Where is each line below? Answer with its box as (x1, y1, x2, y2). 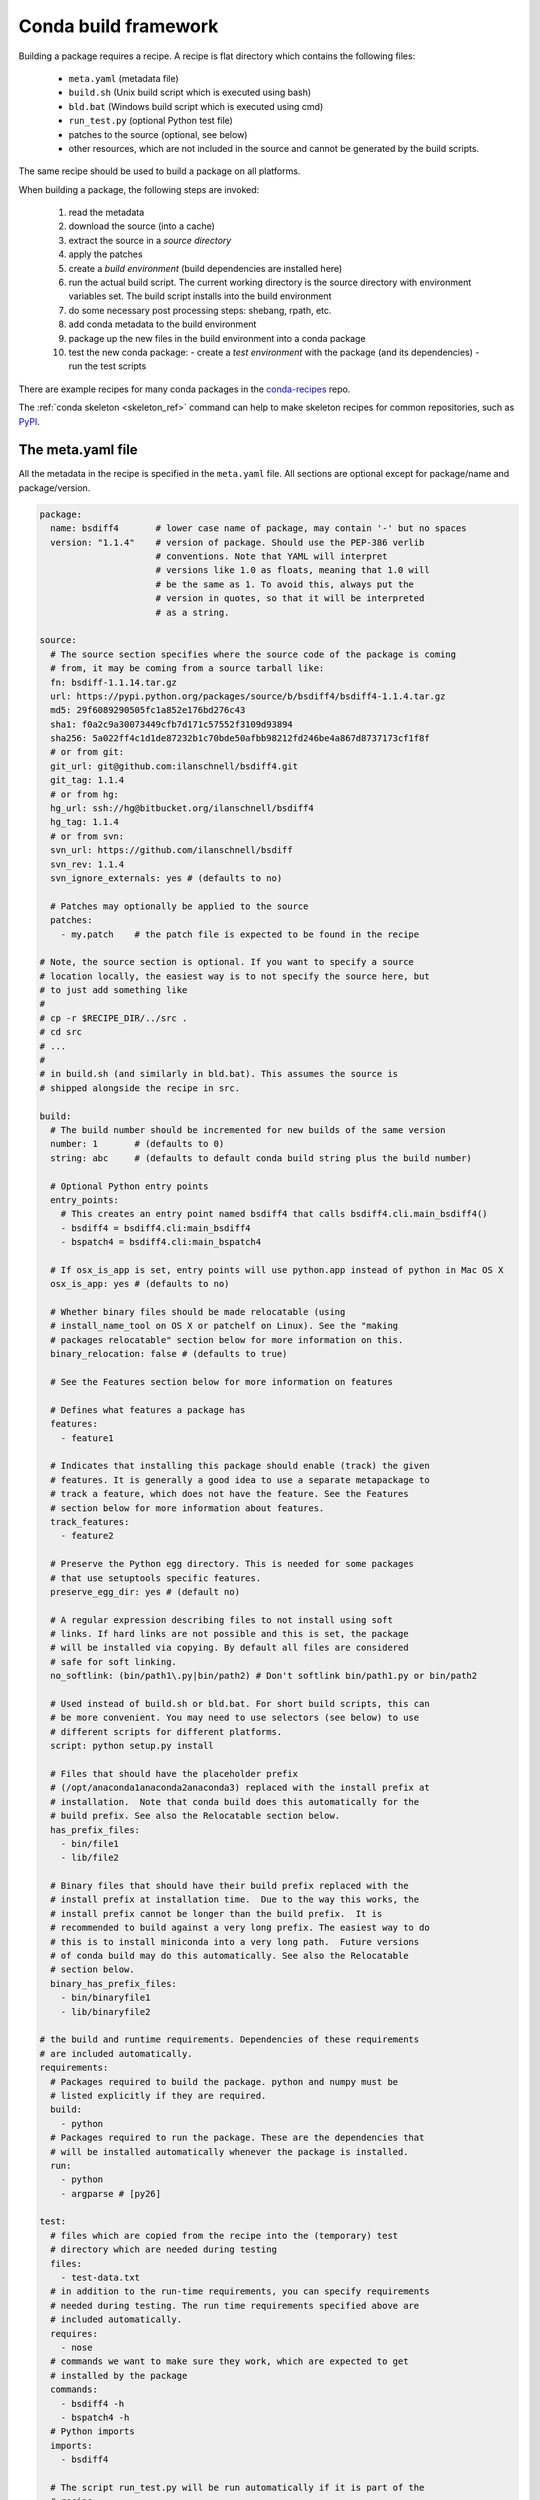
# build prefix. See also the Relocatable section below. (50, 1810, 341, 1822)
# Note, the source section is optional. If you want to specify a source (39, 956, 415, 968)
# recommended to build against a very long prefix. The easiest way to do (50, 1922, 430, 1934)
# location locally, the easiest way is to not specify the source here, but (39, 970, 430, 982)
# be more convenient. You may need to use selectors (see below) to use (50, 1712, 420, 1724)
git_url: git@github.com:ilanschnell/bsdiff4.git (50, 760, 299, 772)
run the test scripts (68, 360, 147, 372)
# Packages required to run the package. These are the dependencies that (50, 2132, 425, 2144)
